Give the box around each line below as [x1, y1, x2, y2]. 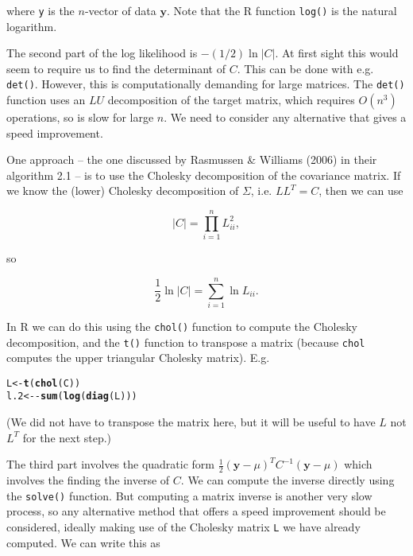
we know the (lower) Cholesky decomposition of [6, 182, 239, 199]
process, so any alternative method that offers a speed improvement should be [6, 503, 386, 519]
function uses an [6, 91, 86, 108]
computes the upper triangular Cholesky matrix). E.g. [6, 349, 270, 366]
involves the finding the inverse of [6, 472, 170, 488]
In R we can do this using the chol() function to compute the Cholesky [6, 317, 357, 334]
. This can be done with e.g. [237, 60, 374, 76]
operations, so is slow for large [6, 109, 154, 126]
